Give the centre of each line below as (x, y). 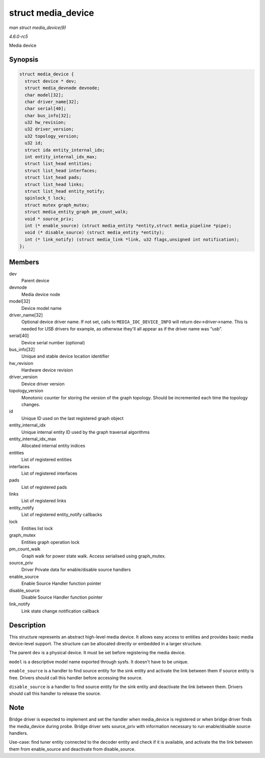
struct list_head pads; (53, 178)
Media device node (41, 294)
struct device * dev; (51, 81)
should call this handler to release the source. (55, 694)
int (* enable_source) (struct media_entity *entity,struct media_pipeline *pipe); (128, 226)
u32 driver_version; (49, 129)
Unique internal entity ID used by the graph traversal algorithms (85, 432)
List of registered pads (44, 487)
